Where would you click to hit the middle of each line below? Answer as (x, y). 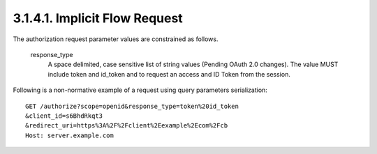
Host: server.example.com (70, 135)
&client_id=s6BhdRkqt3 (64, 116)
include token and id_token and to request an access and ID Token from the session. (169, 74)
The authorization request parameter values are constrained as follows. (116, 39)
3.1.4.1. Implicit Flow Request (98, 18)
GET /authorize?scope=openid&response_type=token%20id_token (132, 106)
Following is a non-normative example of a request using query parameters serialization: (140, 90)
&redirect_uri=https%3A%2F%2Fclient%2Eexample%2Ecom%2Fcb (127, 126)
